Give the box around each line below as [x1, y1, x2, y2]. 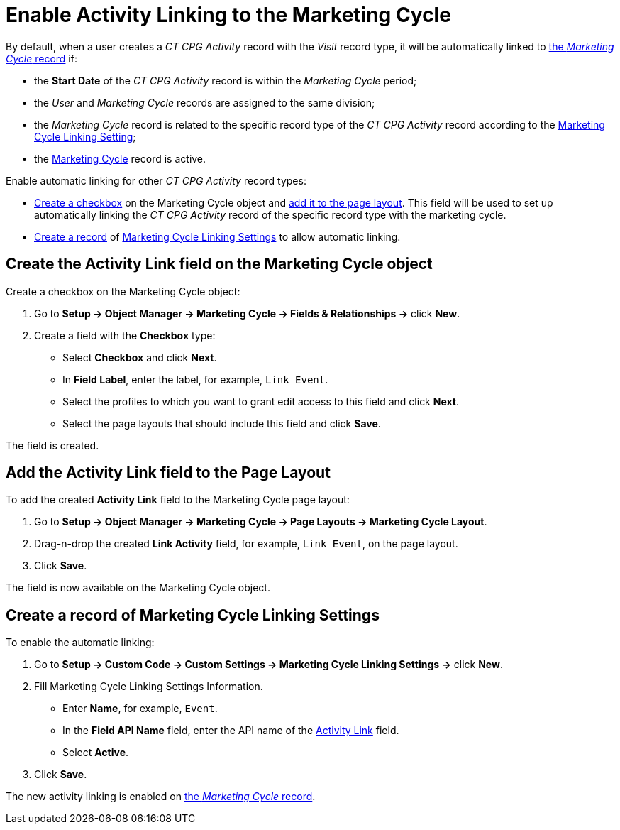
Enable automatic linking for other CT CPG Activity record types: [6, 174, 306, 187]
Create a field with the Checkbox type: [34, 329, 216, 342]
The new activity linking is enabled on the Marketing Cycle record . [6, 790, 316, 803]
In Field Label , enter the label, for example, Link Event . [62, 373, 328, 386]
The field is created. [6, 439, 99, 452]
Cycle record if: [6, 52, 77, 65]
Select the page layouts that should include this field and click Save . [62, 417, 381, 430]
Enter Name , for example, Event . [62, 702, 218, 715]
